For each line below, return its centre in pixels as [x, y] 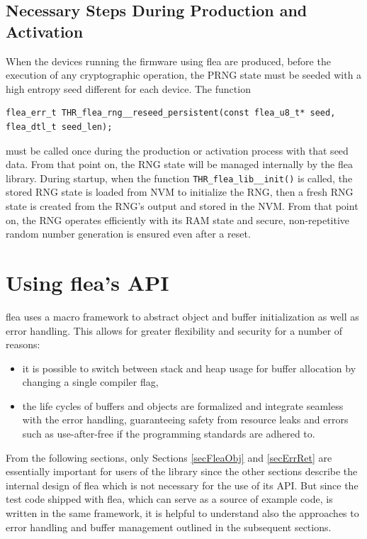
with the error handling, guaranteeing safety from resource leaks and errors [185, 419]
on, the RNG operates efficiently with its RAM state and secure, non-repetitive [178, 220]
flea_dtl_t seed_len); [59, 127]
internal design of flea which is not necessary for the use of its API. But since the [182, 485]
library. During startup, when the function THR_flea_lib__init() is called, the [179, 178]
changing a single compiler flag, [90, 382]
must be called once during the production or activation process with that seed [177, 150]
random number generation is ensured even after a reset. [128, 234]
